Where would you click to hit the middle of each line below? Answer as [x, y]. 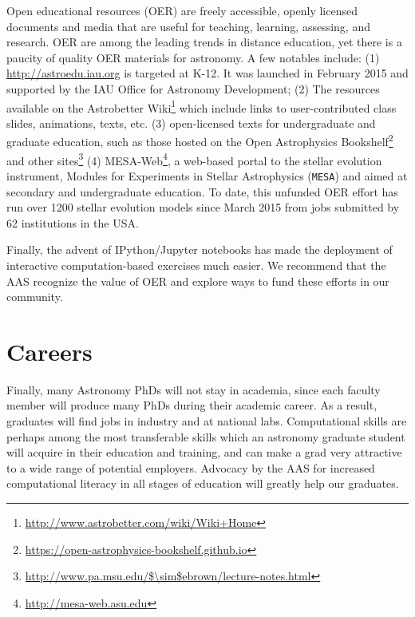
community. [35, 297]
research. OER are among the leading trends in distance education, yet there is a [204, 42]
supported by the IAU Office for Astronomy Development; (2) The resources [193, 88]
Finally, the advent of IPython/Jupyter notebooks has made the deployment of [200, 249]
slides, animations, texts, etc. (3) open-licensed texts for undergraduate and [191, 123]
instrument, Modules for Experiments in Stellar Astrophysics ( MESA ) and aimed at [207, 175]
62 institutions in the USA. [73, 222]
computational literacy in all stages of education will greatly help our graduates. [203, 483]
